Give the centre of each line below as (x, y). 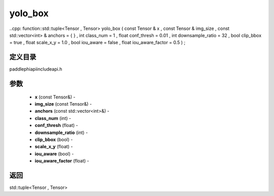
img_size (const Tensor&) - (63, 104)
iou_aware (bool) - (54, 154)
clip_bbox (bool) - (54, 139)
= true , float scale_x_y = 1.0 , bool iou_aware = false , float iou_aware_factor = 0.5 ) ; (97, 43)
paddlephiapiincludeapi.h (36, 69)
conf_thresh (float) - (56, 125)
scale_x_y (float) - (54, 147)
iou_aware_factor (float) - (62, 161)
